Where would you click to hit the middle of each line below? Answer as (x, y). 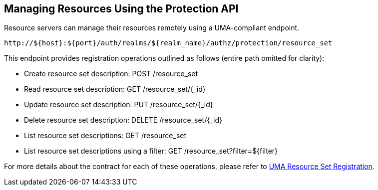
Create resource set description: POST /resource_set (111, 74)
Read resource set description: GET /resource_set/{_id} (115, 89)
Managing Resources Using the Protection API (121, 9)
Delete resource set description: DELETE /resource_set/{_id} (123, 120)
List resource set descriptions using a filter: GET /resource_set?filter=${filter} (151, 151)
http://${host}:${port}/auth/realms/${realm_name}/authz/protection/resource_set (168, 43)
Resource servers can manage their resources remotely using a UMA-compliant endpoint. (152, 28)
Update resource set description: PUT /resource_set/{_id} (119, 105)
